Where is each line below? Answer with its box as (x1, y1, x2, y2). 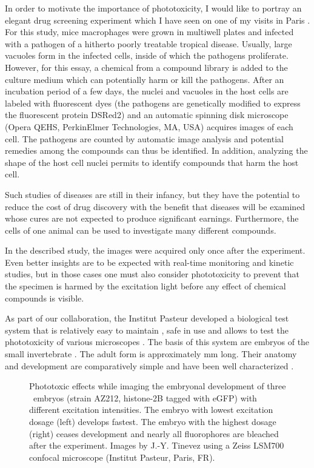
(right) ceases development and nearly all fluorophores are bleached (29, 427, 279, 440)
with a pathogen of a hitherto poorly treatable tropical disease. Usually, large (5, 37, 292, 50)
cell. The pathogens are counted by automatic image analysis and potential (5, 132, 284, 145)
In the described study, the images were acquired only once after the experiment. (5, 244, 306, 257)
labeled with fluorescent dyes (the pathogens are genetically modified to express (5, 96, 301, 109)
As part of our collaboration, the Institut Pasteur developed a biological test (5, 312, 289, 325)
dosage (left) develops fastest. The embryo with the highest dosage (29, 415, 276, 427)
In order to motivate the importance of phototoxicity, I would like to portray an (5, 2, 302, 14)
